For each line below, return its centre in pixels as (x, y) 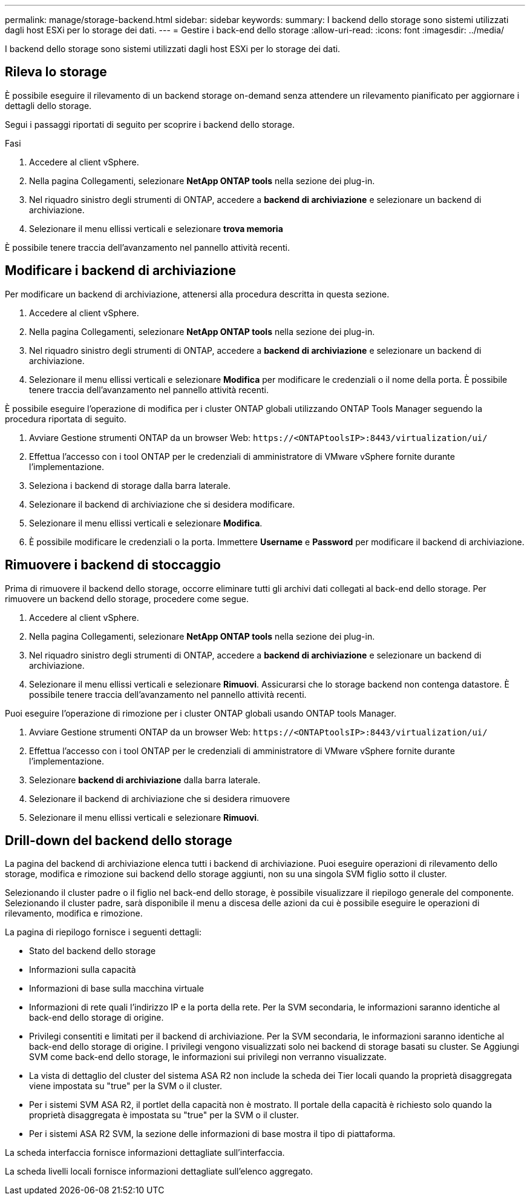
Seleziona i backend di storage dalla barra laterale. (130, 485)
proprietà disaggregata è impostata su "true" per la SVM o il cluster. (164, 1115)
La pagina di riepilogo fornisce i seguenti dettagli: (103, 932)
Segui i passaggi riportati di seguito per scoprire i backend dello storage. (150, 124)
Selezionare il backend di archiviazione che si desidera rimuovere (160, 798)
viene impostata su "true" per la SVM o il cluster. (126, 1086)
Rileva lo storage (56, 72)
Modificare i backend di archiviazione (120, 271)
